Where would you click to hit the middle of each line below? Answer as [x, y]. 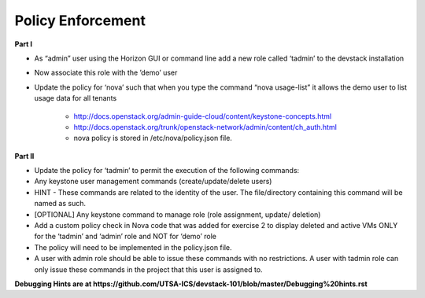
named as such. [60, 204]
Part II [24, 156]
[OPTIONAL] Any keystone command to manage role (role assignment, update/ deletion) [177, 214]
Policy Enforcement [80, 20]
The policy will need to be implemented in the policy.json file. [133, 247]
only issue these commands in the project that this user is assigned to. [148, 269]
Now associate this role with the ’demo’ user [106, 73]
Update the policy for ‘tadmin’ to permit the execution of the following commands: [167, 171]
